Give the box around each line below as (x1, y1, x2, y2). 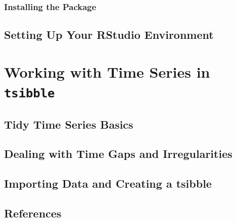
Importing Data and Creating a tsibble (4, 176, 212, 191)
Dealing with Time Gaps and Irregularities (4, 146, 232, 161)
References (4, 205, 62, 221)
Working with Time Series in (4, 61, 210, 82)
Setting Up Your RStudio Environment (4, 27, 214, 42)
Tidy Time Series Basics (4, 116, 133, 132)
